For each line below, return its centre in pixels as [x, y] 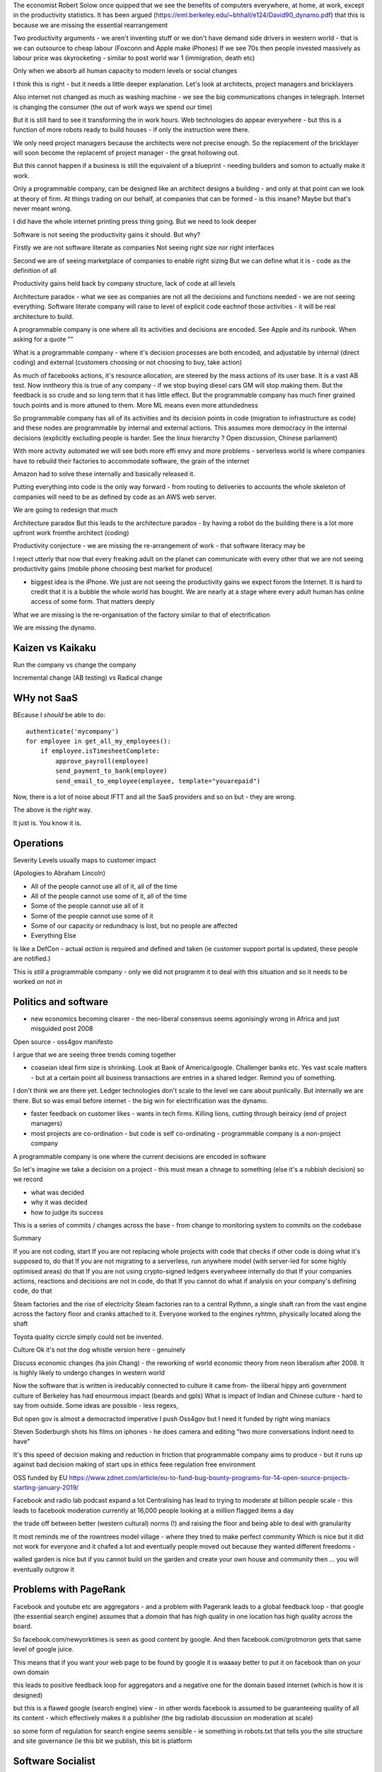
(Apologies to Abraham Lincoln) [59, 873]
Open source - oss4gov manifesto [63, 1041]
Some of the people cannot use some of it [92, 916]
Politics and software [61, 1002]
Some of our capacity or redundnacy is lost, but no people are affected [134, 926]
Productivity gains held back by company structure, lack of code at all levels [125, 284]
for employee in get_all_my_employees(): [98, 741]
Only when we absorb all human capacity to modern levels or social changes [125, 71]
